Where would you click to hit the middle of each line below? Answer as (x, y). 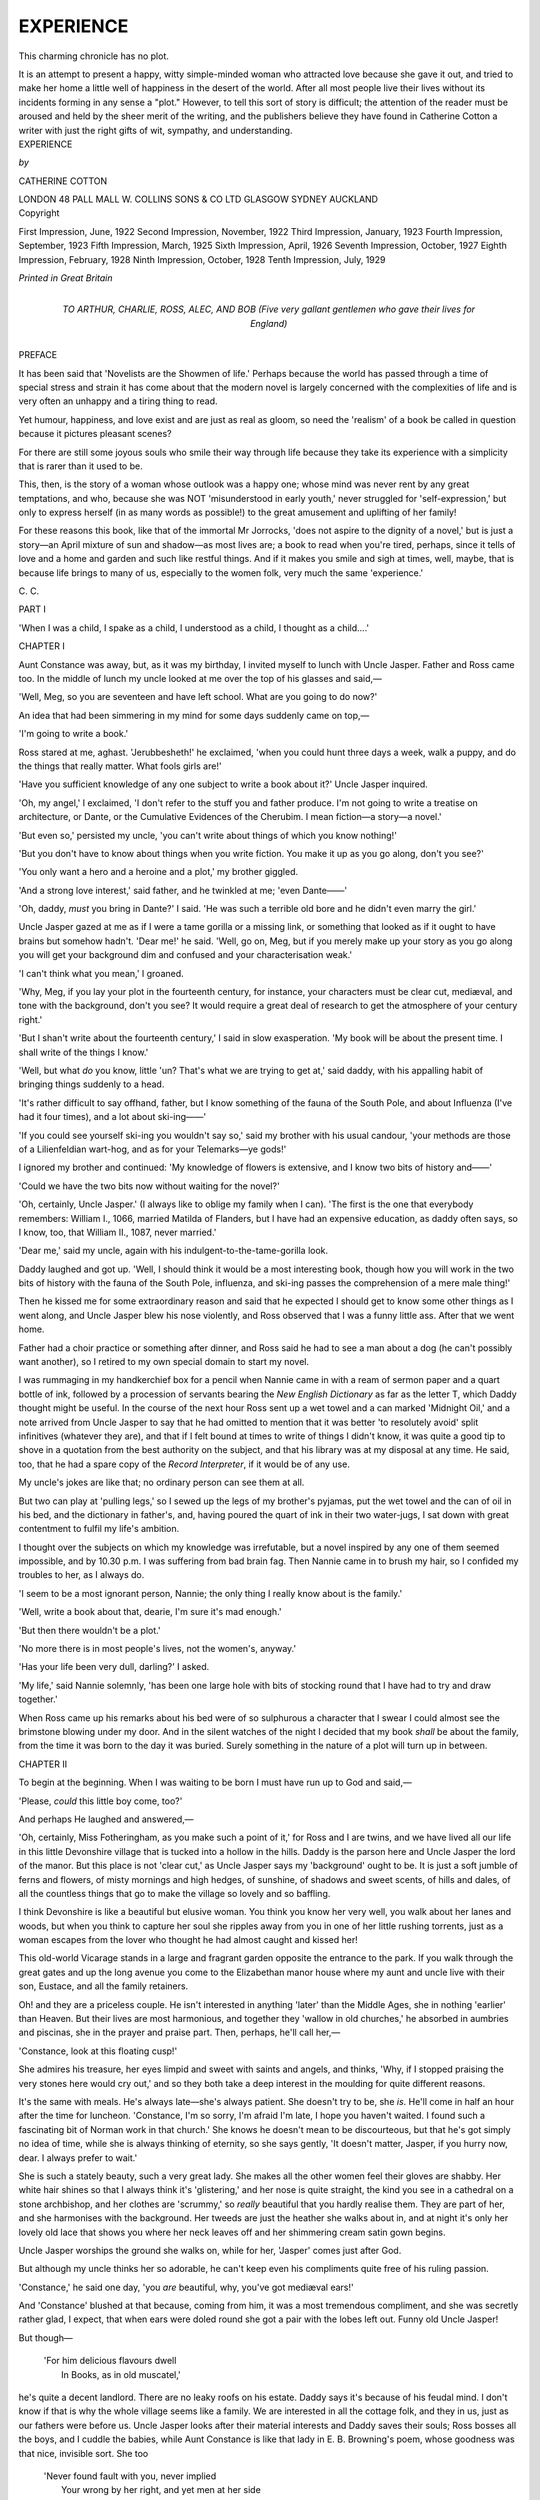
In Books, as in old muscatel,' (121, 2374)
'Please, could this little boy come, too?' (100, 1801)
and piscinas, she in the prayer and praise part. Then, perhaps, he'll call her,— (179, 2032)
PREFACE (38, 355)
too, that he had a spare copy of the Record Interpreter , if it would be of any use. (184, 1464)
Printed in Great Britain (66, 278)
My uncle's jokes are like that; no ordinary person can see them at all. (161, 1482)
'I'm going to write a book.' (73, 734)
